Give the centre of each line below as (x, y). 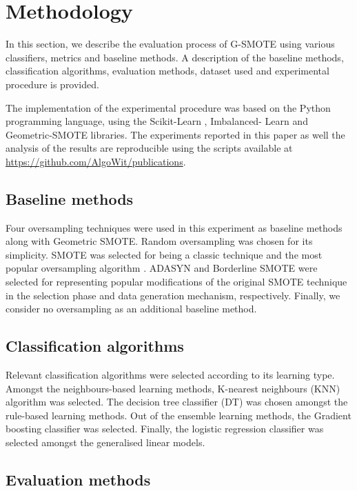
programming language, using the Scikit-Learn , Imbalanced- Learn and (157, 121)
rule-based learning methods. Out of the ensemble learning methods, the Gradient (178, 415)
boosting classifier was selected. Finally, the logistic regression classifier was (165, 429)
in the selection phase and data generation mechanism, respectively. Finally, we (173, 295)
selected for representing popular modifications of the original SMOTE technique (176, 282)
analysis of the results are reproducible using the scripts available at (149, 148)
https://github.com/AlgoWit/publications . (96, 161)
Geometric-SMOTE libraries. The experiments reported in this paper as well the (175, 134)
